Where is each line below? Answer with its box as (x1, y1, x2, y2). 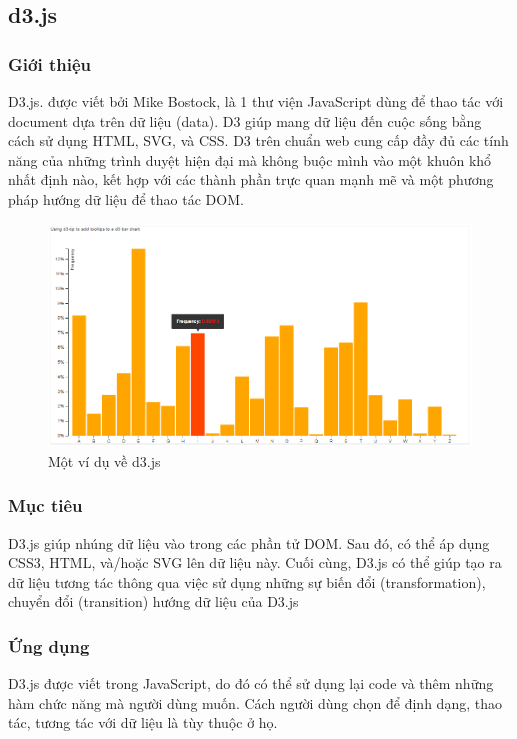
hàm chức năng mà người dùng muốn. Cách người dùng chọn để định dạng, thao (8, 692, 502, 713)
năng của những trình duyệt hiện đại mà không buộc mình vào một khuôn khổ (8, 149, 492, 170)
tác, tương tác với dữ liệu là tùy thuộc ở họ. (8, 712, 278, 733)
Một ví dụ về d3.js (48, 450, 161, 471)
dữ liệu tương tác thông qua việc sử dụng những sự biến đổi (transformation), (8, 571, 486, 592)
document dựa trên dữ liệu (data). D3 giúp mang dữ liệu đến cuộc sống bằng (8, 110, 482, 131)
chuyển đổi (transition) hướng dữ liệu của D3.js (8, 591, 299, 612)
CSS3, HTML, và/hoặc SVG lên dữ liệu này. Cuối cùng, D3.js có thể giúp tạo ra (8, 552, 502, 573)
